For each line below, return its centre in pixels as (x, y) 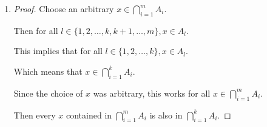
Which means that (48, 71)
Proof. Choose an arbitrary (64, 9)
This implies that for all (58, 51)
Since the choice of (48, 93)
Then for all (36, 30)
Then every (35, 115)
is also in (166, 115)
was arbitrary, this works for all (152, 93)
